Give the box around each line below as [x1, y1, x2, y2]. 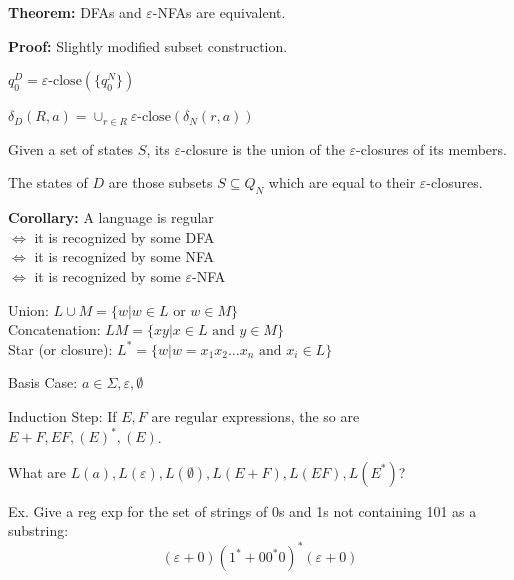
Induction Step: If [8, 405, 117, 426]
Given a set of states [8, 138, 134, 159]
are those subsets [108, 172, 213, 193]
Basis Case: [8, 372, 78, 393]
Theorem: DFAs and [8, 2, 142, 22]
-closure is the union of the [181, 138, 345, 159]
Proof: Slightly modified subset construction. [8, 35, 288, 56]
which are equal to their [268, 172, 416, 193]
